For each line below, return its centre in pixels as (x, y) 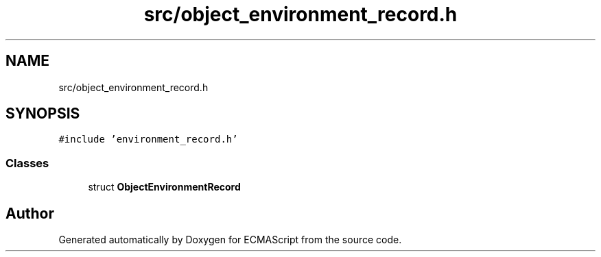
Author (30, 213)
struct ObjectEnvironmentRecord (164, 187)
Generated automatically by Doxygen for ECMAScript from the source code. (230, 240)
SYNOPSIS (43, 114)
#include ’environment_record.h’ (148, 139)
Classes (27, 163)
